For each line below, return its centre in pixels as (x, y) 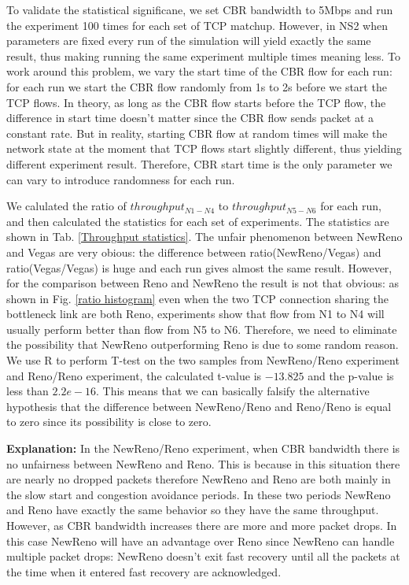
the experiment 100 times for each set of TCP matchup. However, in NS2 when (197, 25)
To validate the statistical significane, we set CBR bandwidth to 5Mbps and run (200, 9)
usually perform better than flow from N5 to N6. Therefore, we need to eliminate (202, 329)
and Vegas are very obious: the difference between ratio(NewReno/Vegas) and (194, 252)
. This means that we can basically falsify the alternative (233, 391)
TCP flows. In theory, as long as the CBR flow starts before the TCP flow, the (196, 102)
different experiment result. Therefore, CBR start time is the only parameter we (199, 163)
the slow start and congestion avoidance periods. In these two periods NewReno (199, 494)
